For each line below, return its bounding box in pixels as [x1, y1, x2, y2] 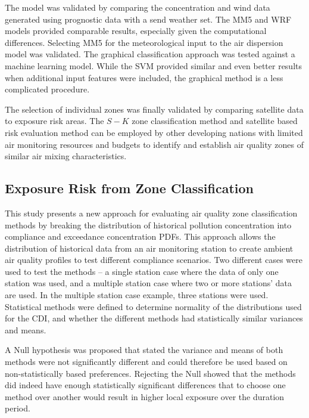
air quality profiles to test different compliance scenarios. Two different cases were [5, 253, 302, 266]
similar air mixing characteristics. [5, 150, 127, 162]
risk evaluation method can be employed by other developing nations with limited [5, 126, 303, 138]
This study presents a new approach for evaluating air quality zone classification [5, 206, 298, 219]
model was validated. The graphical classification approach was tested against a [5, 48, 295, 60]
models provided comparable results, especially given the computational [5, 24, 267, 37]
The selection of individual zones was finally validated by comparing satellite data [5, 103, 304, 115]
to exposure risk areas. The [5, 114, 104, 127]
